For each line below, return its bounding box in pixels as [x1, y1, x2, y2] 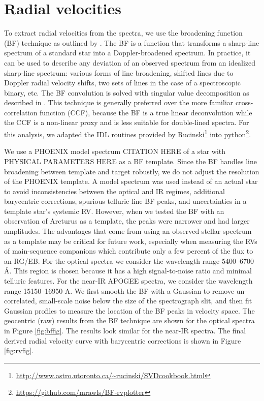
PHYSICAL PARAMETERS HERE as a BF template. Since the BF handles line [4, 156, 257, 166]
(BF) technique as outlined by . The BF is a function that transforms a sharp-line [4, 37, 259, 48]
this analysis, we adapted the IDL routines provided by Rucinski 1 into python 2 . [4, 128, 251, 139]
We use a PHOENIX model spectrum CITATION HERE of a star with [4, 146, 226, 157]
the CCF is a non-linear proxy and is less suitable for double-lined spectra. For [4, 117, 249, 128]
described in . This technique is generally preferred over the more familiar [4, 97, 234, 108]
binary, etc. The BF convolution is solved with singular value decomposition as [4, 87, 249, 98]
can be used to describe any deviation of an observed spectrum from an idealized [4, 57, 256, 68]
